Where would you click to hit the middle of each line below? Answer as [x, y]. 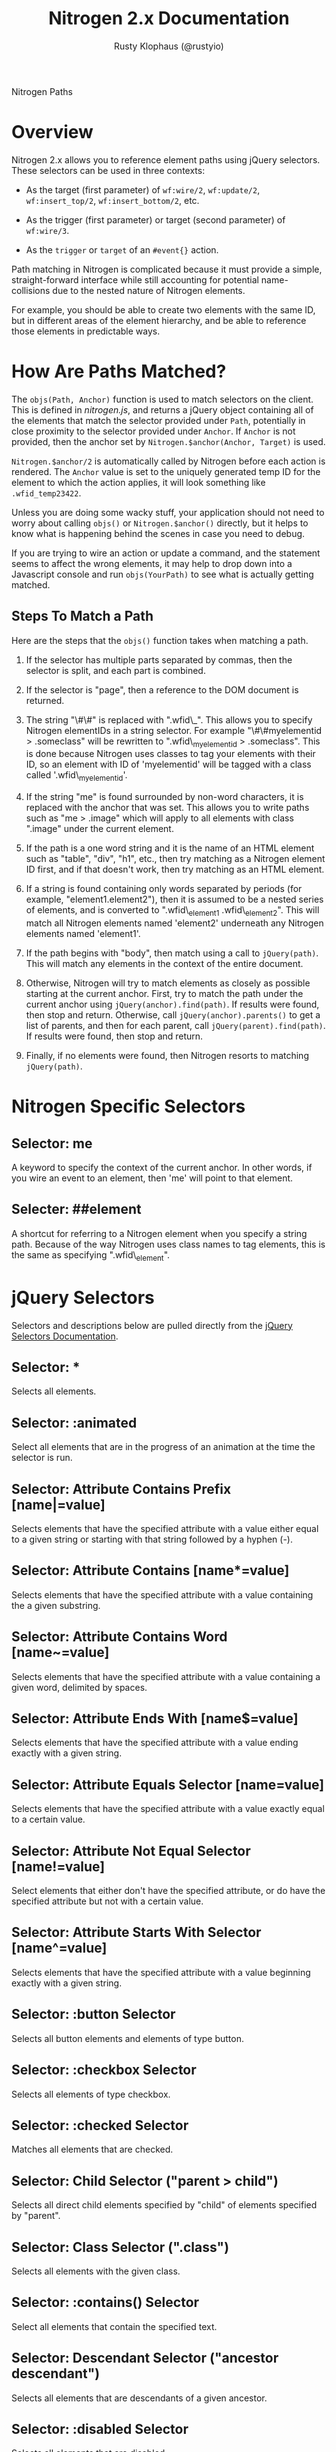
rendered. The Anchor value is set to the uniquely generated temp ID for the [166, 471]
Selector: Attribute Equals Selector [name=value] [168, 1784]
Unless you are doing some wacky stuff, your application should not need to [168, 512]
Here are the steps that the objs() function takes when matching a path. [160, 640]
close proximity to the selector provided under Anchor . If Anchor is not [153, 431]
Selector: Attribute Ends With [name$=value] [155, 1718]
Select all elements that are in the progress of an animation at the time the [163, 1447]
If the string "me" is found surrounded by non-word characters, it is [164, 797]
